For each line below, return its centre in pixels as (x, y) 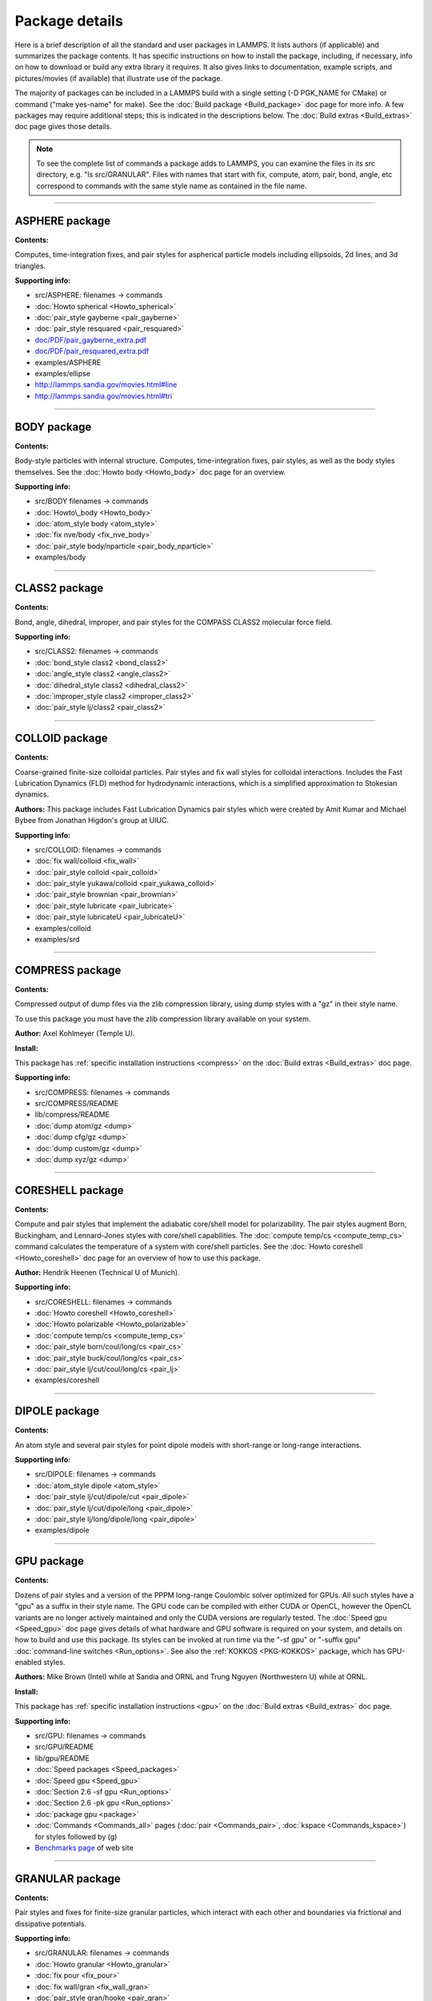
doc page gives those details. (63, 126)
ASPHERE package (63, 221)
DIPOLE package (57, 1412)
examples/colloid (63, 928)
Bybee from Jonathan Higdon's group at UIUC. (92, 820)
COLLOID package (61, 738)
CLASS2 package (59, 588)
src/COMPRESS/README (77, 1104)
